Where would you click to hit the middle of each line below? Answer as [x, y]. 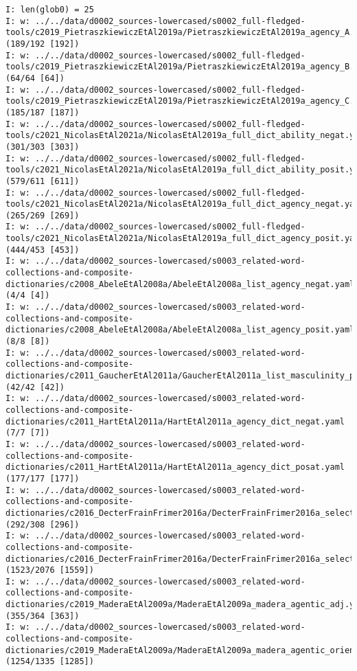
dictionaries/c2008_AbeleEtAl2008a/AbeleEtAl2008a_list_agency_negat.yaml [180, 284]
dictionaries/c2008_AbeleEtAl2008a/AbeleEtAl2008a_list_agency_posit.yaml [180, 330]
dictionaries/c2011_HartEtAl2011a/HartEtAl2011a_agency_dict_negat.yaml [175, 421]
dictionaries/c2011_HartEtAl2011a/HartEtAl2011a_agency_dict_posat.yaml [175, 467]
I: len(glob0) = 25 [50, 10]
